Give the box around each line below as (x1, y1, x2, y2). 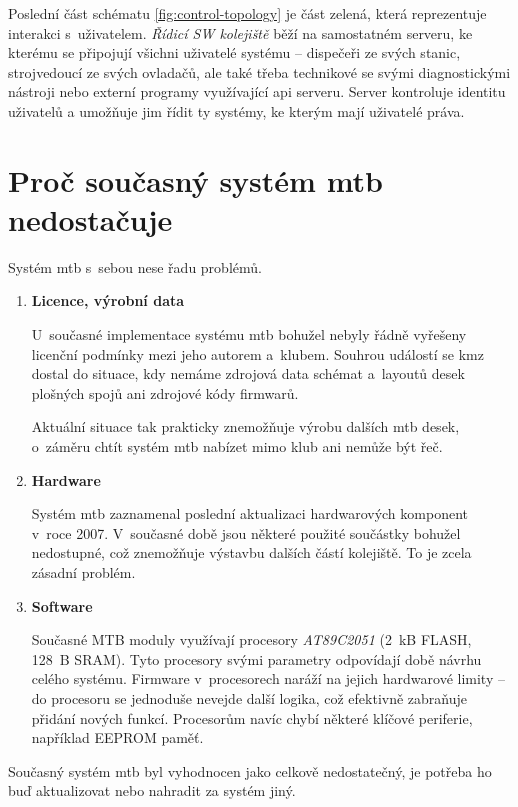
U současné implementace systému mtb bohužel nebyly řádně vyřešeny (31, 324, 467, 345)
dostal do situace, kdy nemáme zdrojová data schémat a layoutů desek (31, 363, 465, 384)
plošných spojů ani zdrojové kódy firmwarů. (31, 382, 299, 403)
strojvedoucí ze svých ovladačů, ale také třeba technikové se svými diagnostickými (8, 61, 511, 82)
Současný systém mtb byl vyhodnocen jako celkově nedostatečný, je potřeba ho (8, 760, 492, 781)
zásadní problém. (31, 562, 136, 582)
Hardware (31, 469, 101, 490)
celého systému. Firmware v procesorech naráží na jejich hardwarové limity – (31, 668, 505, 689)
